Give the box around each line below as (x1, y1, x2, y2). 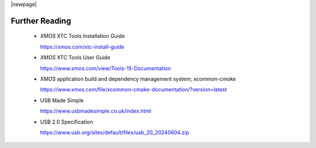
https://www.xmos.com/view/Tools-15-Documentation (40, 65, 171, 72)
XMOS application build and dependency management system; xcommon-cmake (40, 75, 236, 82)
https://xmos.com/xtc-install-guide (40, 43, 125, 50)
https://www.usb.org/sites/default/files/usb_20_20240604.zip (40, 129, 190, 136)
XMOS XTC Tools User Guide (40, 54, 111, 61)
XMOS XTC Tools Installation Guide (40, 33, 125, 40)
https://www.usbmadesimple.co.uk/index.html (40, 108, 152, 115)
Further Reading (11, 16, 71, 26)
